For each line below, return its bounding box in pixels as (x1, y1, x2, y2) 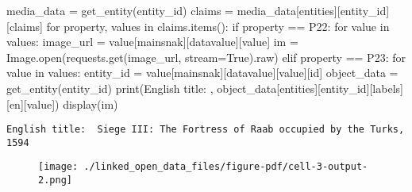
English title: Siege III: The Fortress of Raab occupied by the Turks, (6, 124, 405, 136)
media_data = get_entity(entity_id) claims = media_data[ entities (6, 2, 334, 18)
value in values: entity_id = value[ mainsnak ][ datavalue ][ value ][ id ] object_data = (6, 64, 399, 81)
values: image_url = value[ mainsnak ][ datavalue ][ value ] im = (6, 33, 298, 50)
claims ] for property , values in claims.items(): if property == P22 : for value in (9, 17, 390, 34)
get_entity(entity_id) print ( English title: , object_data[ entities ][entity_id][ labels (6, 79, 401, 96)
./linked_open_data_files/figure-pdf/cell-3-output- (83, 161, 368, 173)
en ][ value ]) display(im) (9, 95, 118, 112)
